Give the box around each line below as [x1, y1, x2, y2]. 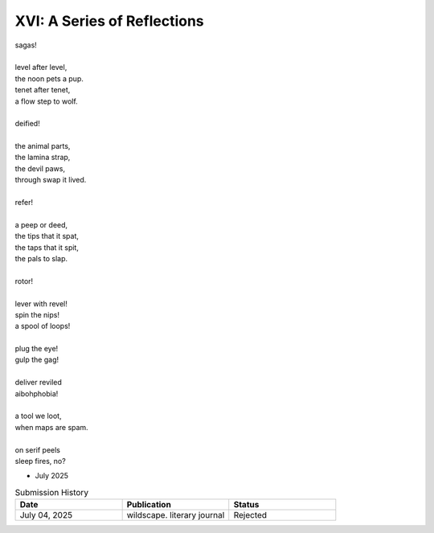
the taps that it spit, [14, 242, 80, 252]
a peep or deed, [14, 219, 68, 229]
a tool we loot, [14, 411, 62, 421]
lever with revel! [14, 298, 68, 309]
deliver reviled [14, 378, 62, 387]
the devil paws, [14, 163, 66, 173]
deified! [14, 119, 40, 129]
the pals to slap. [14, 253, 68, 263]
